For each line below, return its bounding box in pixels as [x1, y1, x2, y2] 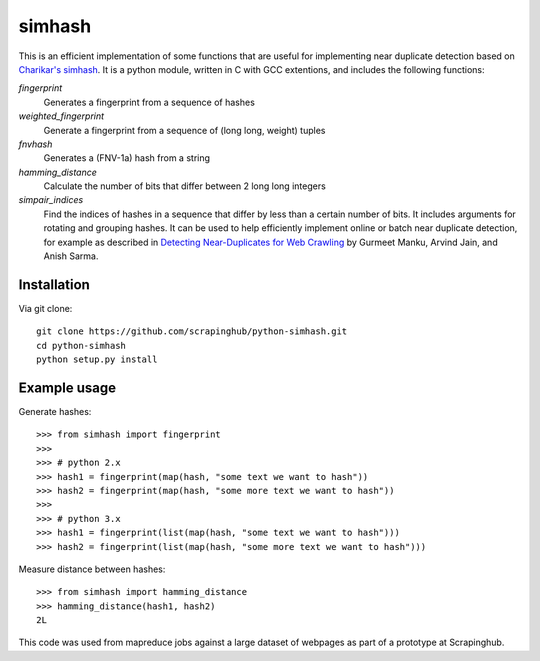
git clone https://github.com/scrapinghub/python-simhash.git [36, 326, 348, 337]
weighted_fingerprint [18, 110, 105, 122]
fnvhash [18, 138, 53, 150]
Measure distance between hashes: [18, 563, 166, 575]
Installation [18, 276, 90, 293]
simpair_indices [18, 194, 84, 206]
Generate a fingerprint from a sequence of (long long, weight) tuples [43, 124, 326, 136]
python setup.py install [36, 354, 158, 365]
